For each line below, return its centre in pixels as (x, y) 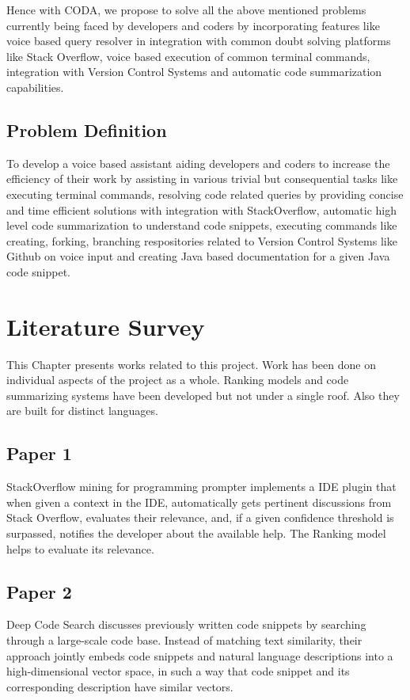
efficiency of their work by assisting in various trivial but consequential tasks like (202, 179)
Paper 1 (39, 453)
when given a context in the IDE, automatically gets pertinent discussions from (199, 502)
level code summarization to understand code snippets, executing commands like (202, 225)
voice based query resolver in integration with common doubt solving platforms (199, 41)
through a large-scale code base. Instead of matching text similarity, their (184, 639)
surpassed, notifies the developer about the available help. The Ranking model (196, 533)
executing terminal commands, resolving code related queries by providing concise (205, 194)
